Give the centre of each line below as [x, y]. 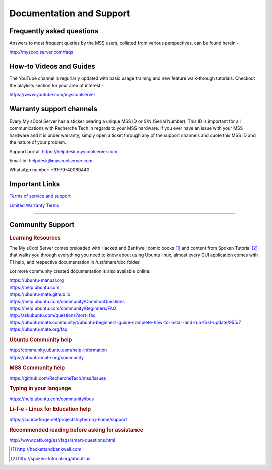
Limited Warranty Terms [34, 205]
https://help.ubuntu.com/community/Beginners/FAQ [63, 308]
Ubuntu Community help [41, 340]
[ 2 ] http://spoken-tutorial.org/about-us [51, 458]
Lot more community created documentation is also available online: [80, 271]
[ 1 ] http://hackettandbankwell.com [46, 449]
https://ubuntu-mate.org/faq [38, 329]
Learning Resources [35, 238]
